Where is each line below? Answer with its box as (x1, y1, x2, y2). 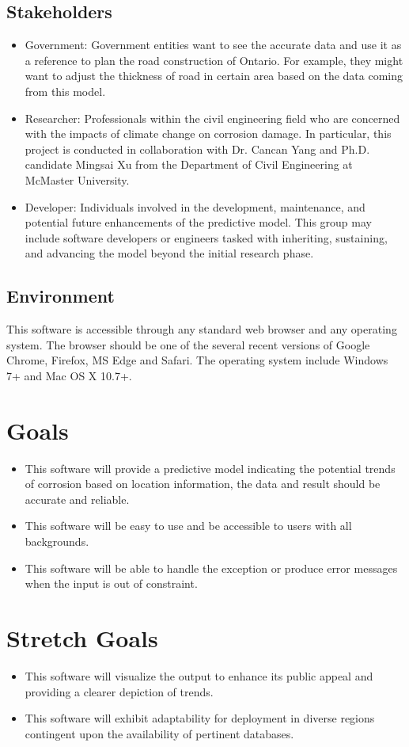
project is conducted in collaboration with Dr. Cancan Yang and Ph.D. (25, 140, 370, 157)
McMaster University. (25, 171, 130, 188)
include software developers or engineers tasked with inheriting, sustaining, (25, 229, 388, 246)
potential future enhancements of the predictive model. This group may (25, 214, 372, 231)
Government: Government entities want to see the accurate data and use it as (25, 36, 402, 53)
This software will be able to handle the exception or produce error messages (25, 559, 398, 576)
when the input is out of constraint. (25, 575, 198, 592)
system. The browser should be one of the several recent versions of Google (6, 336, 370, 353)
